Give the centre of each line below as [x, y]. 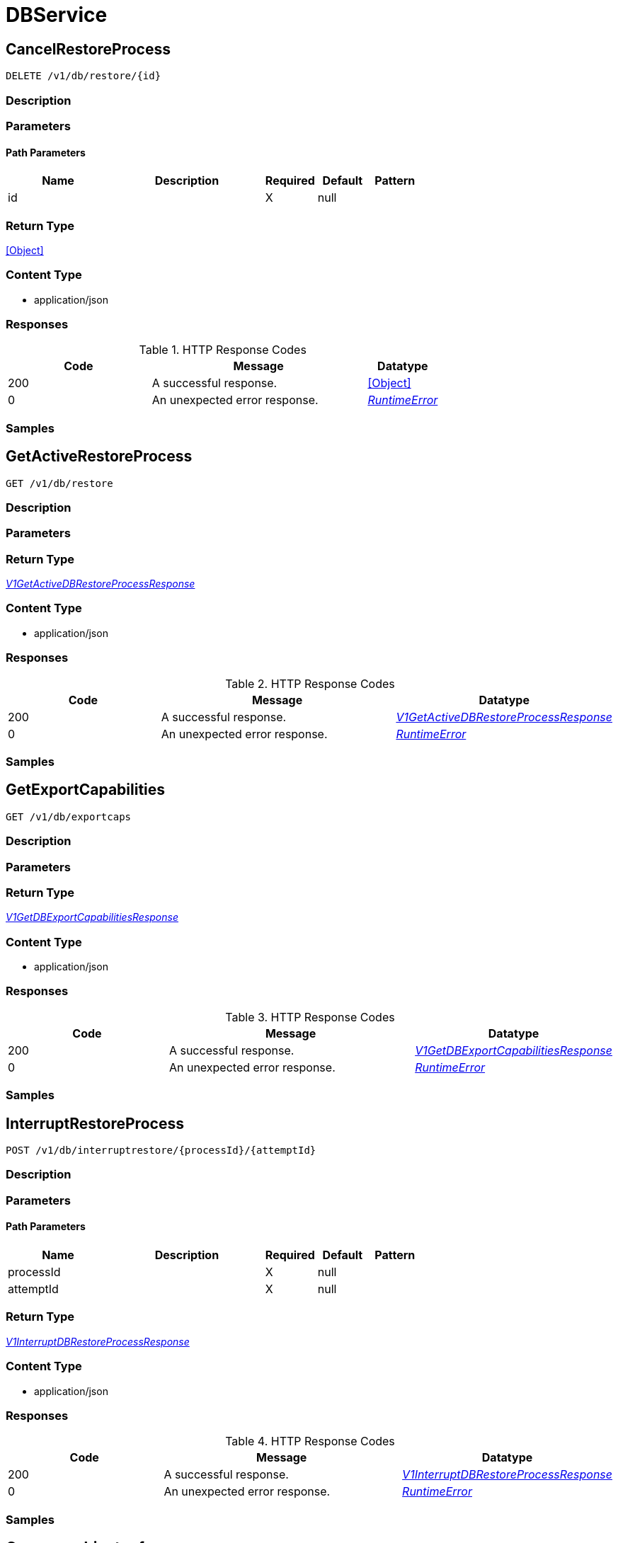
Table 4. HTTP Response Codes [310, 1441]
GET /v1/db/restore [59, 483]
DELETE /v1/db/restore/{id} [84, 76]
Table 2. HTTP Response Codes [310, 683]
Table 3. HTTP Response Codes [310, 1017]
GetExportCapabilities [86, 790]
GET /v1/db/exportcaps [69, 816]
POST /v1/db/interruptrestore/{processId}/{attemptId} [161, 1151]
